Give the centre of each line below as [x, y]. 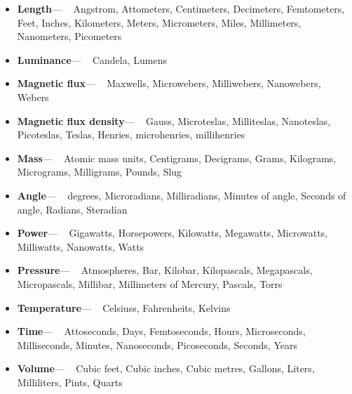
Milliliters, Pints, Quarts [70, 382]
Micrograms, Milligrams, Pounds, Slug [100, 172]
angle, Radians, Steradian [72, 209]
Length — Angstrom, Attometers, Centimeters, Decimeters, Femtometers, [181, 8]
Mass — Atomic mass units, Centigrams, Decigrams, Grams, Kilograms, [177, 158]
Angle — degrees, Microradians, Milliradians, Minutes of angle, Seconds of [182, 195]
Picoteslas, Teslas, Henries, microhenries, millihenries [131, 134]
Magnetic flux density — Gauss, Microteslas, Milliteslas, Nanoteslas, [174, 120]
